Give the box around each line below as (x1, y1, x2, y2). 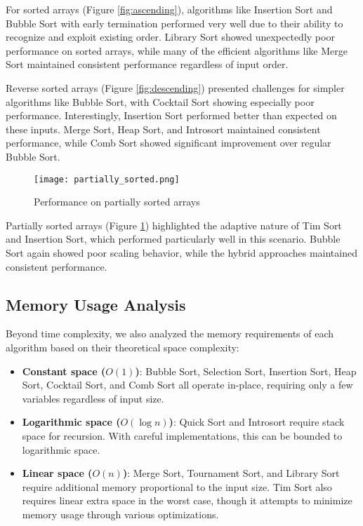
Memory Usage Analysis (6, 293, 186, 315)
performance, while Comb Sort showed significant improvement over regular (6, 135, 331, 150)
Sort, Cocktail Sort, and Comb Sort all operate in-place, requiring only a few (22, 377, 353, 392)
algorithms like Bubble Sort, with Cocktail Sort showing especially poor (6, 94, 315, 109)
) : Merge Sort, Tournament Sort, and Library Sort (122, 466, 340, 480)
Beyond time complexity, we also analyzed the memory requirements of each (6, 326, 334, 341)
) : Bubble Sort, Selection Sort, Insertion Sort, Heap (135, 363, 357, 378)
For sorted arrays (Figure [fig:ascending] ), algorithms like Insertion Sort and (6, 2, 333, 16)
